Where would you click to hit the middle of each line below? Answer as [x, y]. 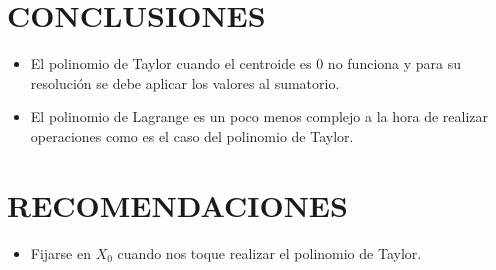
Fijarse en [60, 252]
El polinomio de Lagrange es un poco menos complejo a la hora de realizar [259, 116]
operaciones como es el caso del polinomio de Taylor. [192, 135]
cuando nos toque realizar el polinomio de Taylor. [269, 252]
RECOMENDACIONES [177, 204]
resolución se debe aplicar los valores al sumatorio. [185, 82]
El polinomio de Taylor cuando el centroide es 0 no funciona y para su [246, 63]
